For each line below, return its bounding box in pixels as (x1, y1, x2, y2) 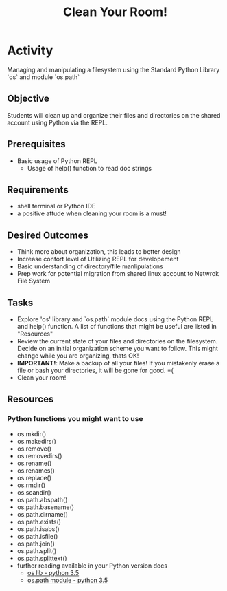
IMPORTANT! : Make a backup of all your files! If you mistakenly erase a (16, 359, 220, 367)
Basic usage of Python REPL (16, 156, 98, 165)
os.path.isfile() (16, 532, 58, 540)
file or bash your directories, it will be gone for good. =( (16, 366, 174, 374)
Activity (7, 43, 53, 58)
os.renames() (16, 466, 55, 475)
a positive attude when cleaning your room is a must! (16, 209, 167, 217)
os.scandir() (16, 488, 51, 496)
